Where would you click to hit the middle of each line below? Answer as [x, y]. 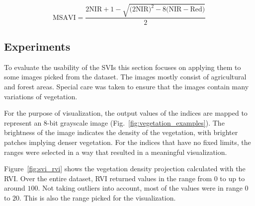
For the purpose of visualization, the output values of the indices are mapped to [126, 113]
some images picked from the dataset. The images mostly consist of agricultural [125, 77]
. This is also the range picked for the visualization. [98, 197]
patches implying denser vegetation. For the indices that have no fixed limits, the [127, 142]
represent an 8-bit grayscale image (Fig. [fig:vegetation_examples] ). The [114, 122]
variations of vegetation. [41, 96]
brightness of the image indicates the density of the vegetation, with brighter [121, 132]
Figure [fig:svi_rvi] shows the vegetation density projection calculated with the [125, 169]
